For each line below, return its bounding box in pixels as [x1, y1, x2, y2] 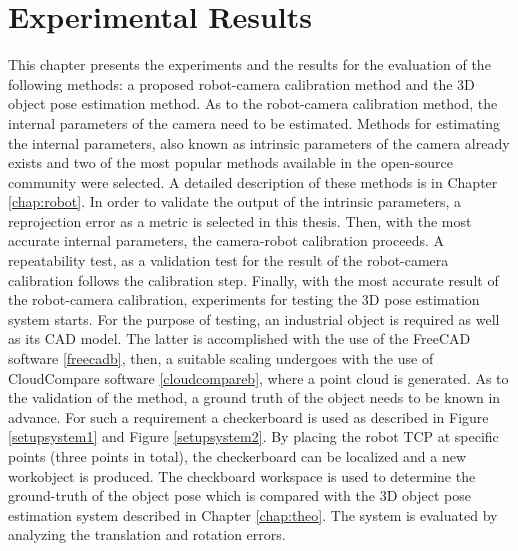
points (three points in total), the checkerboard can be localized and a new [8, 446, 466, 466]
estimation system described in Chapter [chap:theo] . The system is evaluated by [8, 504, 498, 525]
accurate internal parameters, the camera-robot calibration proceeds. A [8, 230, 445, 251]
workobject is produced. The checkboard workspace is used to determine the [8, 465, 476, 486]
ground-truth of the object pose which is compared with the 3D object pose [8, 485, 471, 506]
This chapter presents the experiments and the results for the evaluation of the [8, 54, 491, 75]
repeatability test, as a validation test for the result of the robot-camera [8, 250, 449, 271]
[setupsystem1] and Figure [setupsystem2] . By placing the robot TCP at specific [8, 426, 499, 447]
